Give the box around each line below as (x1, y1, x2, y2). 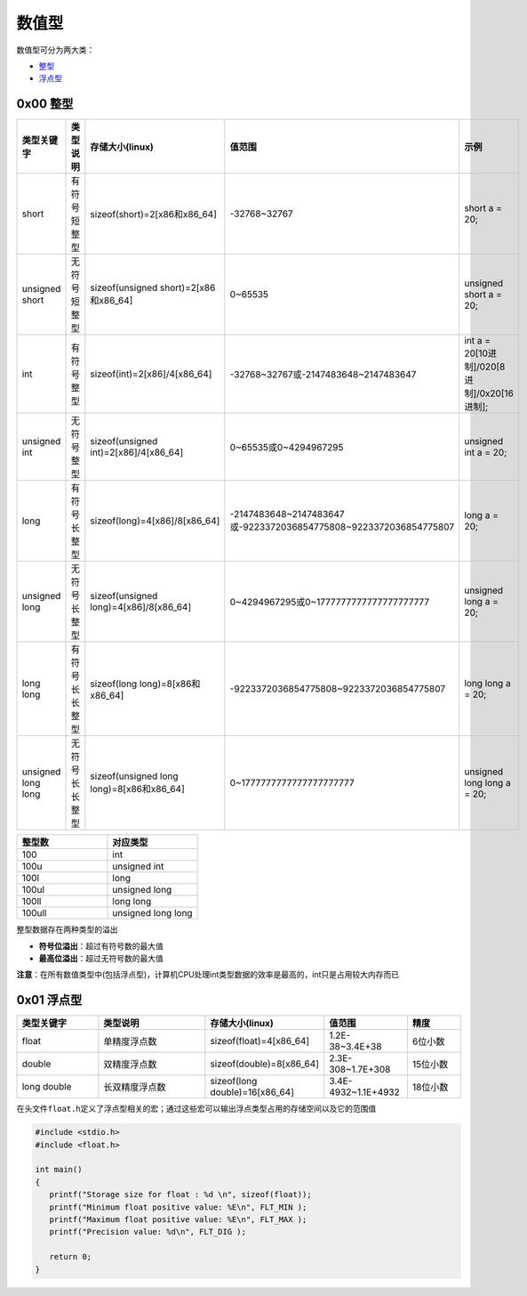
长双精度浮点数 (103, 1081, 166, 1094)
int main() (35, 1164, 83, 1175)
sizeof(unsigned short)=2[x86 (90, 281, 216, 294)
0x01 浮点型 (16, 992, 83, 1008)
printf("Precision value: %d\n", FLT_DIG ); (49, 1227, 246, 1237)
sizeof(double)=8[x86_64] (210, 1057, 320, 1070)
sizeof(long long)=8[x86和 (90, 677, 201, 690)
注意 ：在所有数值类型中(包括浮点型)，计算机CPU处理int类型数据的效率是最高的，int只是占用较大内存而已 (16, 969, 400, 980)
